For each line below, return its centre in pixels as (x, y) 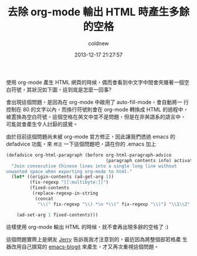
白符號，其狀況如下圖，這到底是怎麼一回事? (59, 89)
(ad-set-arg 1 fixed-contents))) (57, 215)
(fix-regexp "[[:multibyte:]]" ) (69, 183)
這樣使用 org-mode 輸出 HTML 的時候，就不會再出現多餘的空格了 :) (87, 227)
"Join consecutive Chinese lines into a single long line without (94, 166)
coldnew (98, 43)
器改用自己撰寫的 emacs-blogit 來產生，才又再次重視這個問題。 (83, 247)
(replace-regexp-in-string (65, 193)
